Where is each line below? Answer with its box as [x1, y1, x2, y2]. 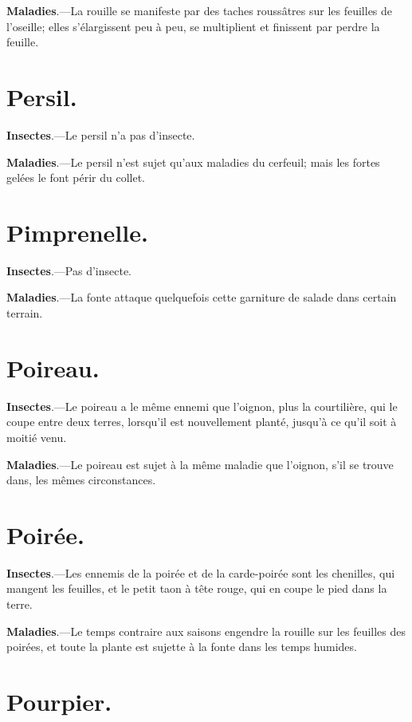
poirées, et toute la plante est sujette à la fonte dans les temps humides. [6, 638, 357, 655]
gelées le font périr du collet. [6, 169, 145, 186]
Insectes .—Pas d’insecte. [6, 262, 132, 278]
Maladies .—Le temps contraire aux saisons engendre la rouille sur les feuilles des [6, 622, 406, 639]
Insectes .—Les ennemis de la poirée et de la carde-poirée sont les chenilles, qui [6, 564, 395, 581]
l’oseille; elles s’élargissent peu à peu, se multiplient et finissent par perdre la [6, 18, 380, 34]
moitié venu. [6, 428, 67, 445]
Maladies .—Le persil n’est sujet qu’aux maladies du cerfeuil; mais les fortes [6, 153, 380, 170]
